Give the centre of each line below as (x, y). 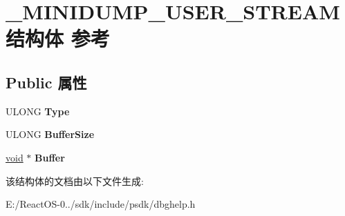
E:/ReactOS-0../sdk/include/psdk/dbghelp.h (101, 204)
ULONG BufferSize (50, 134)
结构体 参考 (58, 38)
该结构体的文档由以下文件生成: (75, 180)
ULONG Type (38, 111)
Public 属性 (46, 82)
